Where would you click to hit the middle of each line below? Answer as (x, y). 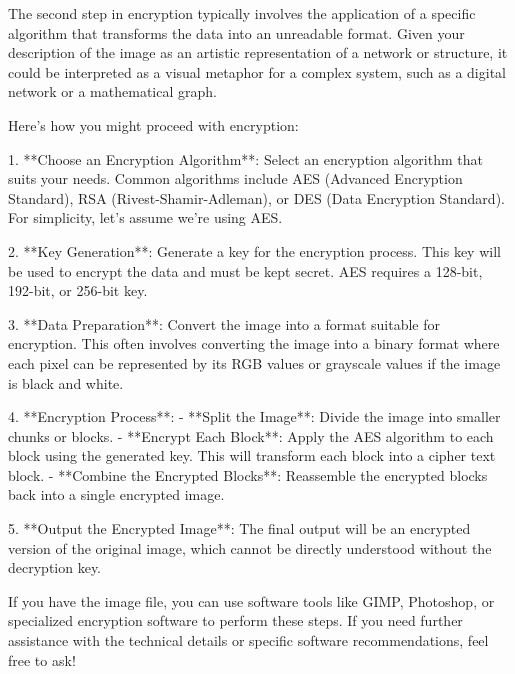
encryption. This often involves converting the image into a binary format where (254, 343)
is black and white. (66, 382)
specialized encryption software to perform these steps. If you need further (235, 620)
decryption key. (55, 567)
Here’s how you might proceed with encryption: (153, 124)
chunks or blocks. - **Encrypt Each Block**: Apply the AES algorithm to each (251, 435)
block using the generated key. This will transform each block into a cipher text (252, 455)
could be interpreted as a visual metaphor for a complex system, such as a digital (257, 71)
